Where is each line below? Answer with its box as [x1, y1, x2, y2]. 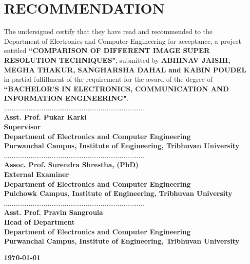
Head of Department [4, 217, 75, 227]
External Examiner [4, 169, 69, 179]
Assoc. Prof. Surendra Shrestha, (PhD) [4, 159, 139, 170]
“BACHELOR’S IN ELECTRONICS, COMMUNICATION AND [4, 83, 229, 93]
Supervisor [4, 122, 41, 132]
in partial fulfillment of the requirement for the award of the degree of [4, 74, 213, 84]
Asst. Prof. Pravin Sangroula [4, 207, 103, 217]
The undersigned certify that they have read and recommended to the [4, 26, 213, 36]
